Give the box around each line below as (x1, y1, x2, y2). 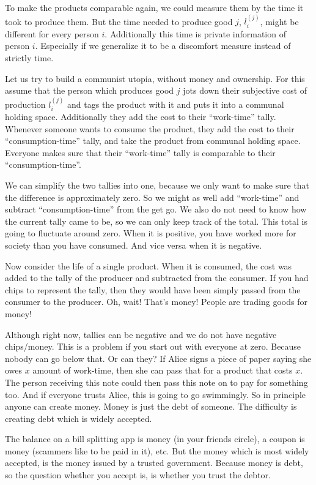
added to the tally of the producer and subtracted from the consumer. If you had (5, 271, 309, 284)
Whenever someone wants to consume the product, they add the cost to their (5, 122, 295, 135)
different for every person (5, 27, 99, 40)
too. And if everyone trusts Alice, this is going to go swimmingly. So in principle (5, 388, 306, 400)
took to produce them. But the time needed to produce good (5, 15, 233, 28)
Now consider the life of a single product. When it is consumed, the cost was (5, 259, 292, 272)
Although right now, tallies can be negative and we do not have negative (5, 328, 277, 340)
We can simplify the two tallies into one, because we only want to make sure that (5, 179, 310, 191)
